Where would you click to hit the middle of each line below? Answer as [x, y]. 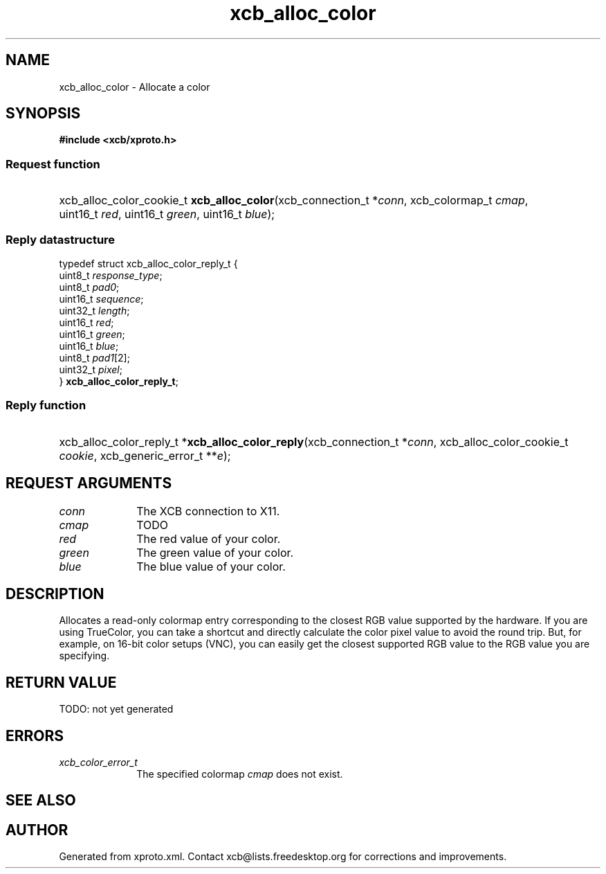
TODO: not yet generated [116, 709]
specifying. [84, 656]
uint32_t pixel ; [91, 369]
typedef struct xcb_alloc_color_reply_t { [148, 263]
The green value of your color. [215, 552]
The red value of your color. [209, 538]
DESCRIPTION [55, 594]
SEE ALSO [41, 801]
